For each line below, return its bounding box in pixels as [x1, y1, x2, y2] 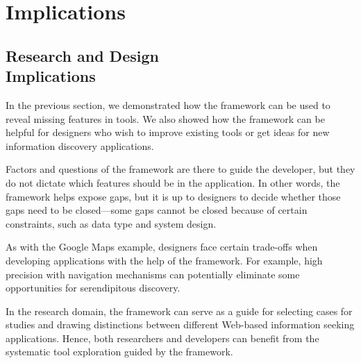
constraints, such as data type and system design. [6, 216, 217, 230]
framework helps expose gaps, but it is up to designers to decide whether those [6, 189, 341, 203]
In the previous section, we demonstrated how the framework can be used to [6, 97, 330, 112]
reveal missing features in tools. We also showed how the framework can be [6, 111, 325, 126]
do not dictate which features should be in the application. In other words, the [6, 175, 340, 189]
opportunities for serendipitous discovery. [6, 280, 180, 295]
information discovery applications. [6, 138, 154, 153]
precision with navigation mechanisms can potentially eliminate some [6, 267, 300, 281]
